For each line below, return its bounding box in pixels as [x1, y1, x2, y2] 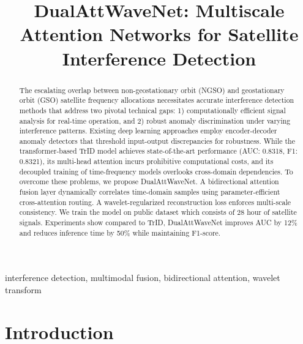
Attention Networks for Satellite [20, 21, 299, 47]
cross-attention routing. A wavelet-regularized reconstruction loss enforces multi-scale [19, 196, 291, 207]
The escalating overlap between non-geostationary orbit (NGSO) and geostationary [19, 84, 285, 95]
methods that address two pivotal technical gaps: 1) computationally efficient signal [19, 105, 286, 115]
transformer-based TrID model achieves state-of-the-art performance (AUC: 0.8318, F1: [19, 146, 298, 156]
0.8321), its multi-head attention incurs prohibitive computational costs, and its [19, 156, 274, 166]
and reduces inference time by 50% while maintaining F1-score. [19, 227, 221, 237]
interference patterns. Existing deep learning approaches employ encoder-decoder [19, 125, 277, 136]
